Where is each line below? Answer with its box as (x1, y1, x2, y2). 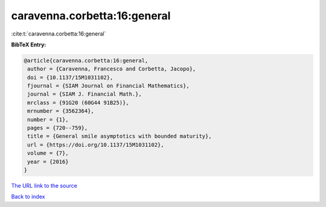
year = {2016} (27, 158, 69, 165)
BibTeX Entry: (11, 41, 46, 48)
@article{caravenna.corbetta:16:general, (24, 57, 149, 64)
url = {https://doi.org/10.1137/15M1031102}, (27, 141, 164, 148)
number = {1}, (27, 116, 69, 123)
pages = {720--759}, (27, 125, 88, 132)
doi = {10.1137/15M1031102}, (27, 74, 113, 81)
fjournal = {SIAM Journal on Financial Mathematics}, (27, 82, 190, 90)
